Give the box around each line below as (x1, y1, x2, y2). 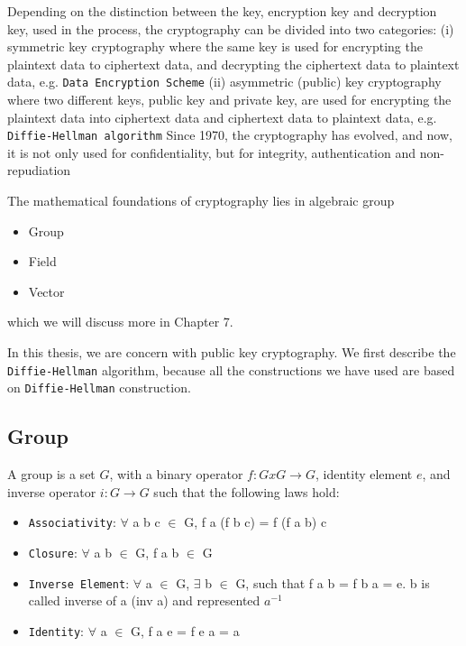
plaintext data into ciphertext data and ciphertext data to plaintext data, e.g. (7, 107, 437, 126)
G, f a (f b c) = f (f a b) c (184, 512, 327, 531)
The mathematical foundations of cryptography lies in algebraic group (7, 191, 395, 210)
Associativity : (28, 512, 116, 531)
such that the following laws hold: (153, 482, 340, 501)
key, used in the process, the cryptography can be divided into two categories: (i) (7, 19, 454, 38)
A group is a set (7, 465, 96, 484)
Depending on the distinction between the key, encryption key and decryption (7, 2, 437, 20)
